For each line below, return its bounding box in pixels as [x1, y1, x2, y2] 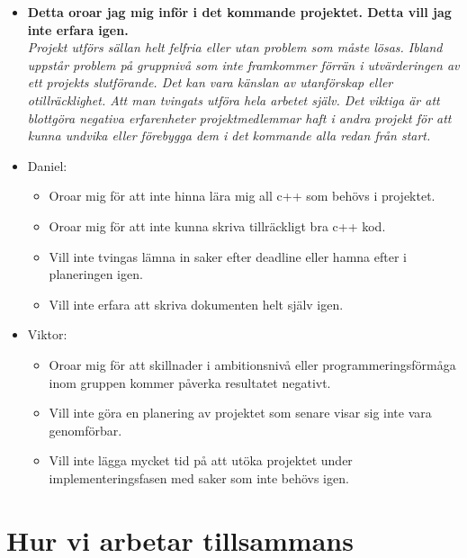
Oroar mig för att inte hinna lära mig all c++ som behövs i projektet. [49, 186, 436, 205]
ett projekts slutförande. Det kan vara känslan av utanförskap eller [27, 73, 393, 92]
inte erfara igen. [27, 20, 129, 39]
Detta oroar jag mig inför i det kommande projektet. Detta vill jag [27, 3, 452, 21]
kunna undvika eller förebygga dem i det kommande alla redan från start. [27, 126, 431, 145]
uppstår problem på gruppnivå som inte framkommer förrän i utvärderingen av [27, 55, 460, 74]
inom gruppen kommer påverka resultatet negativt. [49, 373, 331, 391]
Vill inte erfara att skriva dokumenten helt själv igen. [49, 294, 344, 313]
